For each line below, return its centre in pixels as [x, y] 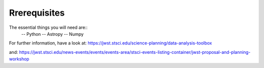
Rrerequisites [37, 13]
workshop [19, 59]
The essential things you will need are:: [48, 27]
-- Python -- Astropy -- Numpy [53, 34]
